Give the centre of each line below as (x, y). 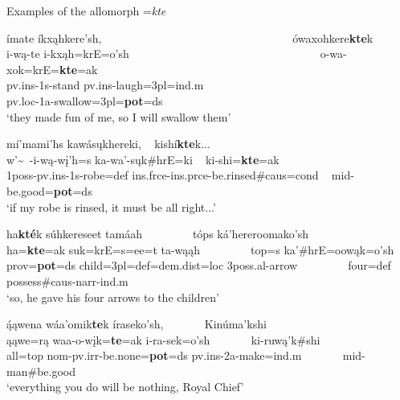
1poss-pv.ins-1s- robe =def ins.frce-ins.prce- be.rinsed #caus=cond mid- (180, 175)
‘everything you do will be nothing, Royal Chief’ (125, 387)
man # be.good (41, 371)
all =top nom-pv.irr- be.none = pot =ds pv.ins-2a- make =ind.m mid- (186, 355)
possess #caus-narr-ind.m (67, 280)
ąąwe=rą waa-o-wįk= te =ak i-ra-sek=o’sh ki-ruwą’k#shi (163, 339)
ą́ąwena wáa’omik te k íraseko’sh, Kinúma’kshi (137, 324)
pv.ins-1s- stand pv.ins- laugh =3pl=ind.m (105, 85)
